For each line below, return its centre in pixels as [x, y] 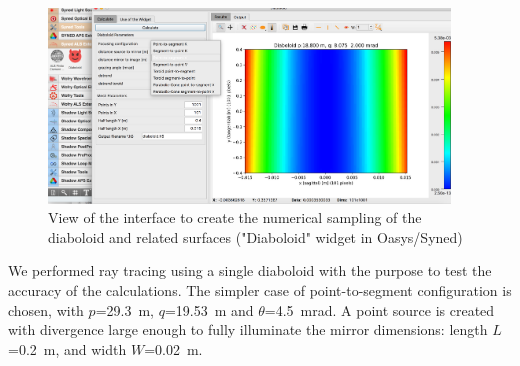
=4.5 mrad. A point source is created [379, 309]
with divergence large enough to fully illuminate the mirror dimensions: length [248, 329]
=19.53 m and [209, 309]
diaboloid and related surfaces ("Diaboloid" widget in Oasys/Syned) [255, 236]
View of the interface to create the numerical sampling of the [235, 217]
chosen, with [46, 309]
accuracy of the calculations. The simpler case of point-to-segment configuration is [260, 290]
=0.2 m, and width [67, 348]
